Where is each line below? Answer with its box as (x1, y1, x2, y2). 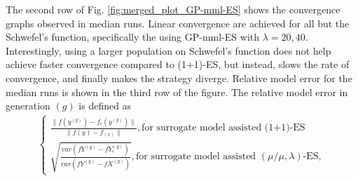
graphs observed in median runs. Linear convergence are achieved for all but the (6, 15, 350, 30)
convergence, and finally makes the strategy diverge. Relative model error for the (6, 70, 352, 85)
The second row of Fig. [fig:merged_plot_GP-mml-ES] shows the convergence (6, 2, 340, 16)
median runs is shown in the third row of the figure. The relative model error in (6, 84, 348, 99)
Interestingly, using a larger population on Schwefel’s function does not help (6, 43, 331, 58)
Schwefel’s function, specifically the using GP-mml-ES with (6, 29, 260, 44)
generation (6, 98, 50, 113)
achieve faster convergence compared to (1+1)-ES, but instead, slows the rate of (6, 57, 350, 72)
